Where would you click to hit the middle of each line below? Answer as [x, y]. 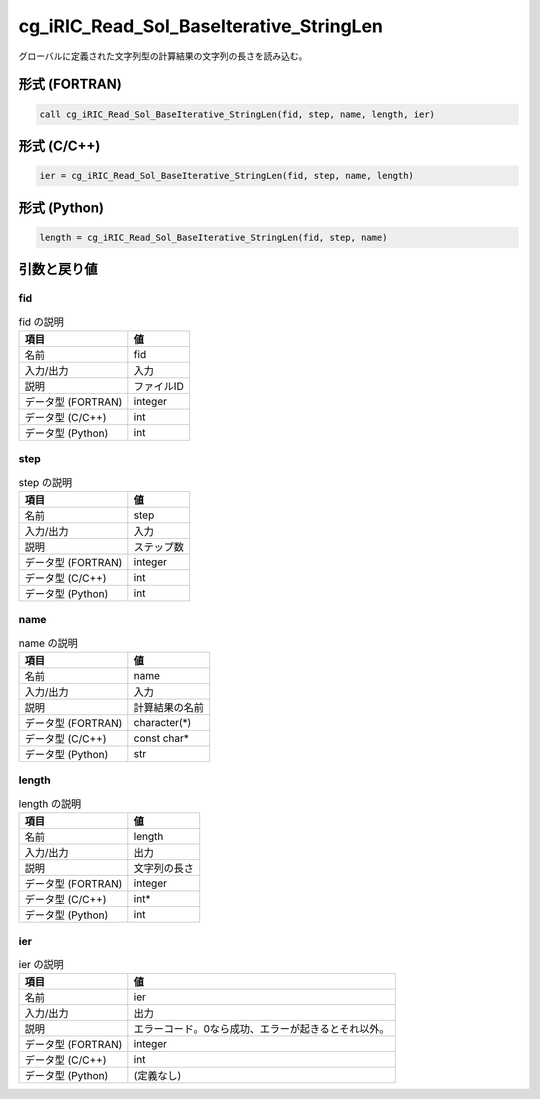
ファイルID [158, 386]
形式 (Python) [61, 207]
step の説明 [45, 482]
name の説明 [48, 643]
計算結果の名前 [169, 708]
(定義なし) [157, 1076]
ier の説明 [41, 965]
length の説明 [50, 804]
